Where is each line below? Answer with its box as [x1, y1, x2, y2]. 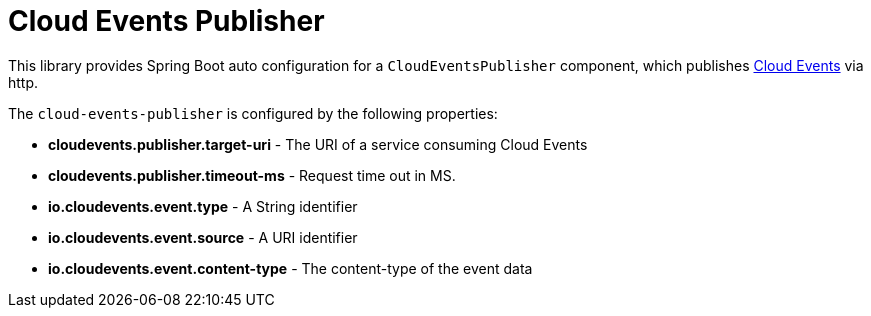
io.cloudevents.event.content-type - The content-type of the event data [48, 259, 533, 277]
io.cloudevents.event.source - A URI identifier [48, 228, 358, 246]
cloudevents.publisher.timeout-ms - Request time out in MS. [48, 166, 456, 184]
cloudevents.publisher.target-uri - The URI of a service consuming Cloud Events [48, 135, 588, 153]
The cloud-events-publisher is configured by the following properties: [8, 104, 498, 122]
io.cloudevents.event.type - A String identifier [48, 197, 358, 215]
